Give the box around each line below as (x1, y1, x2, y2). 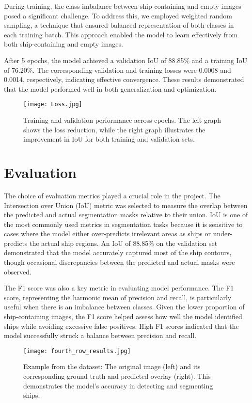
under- (213, 228, 233, 239)
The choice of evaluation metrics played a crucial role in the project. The (4, 190, 220, 200)
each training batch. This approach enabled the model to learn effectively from (4, 29, 238, 39)
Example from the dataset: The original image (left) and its (23, 361, 201, 371)
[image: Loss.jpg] (23, 101, 82, 108)
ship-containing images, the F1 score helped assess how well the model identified (4, 311, 242, 322)
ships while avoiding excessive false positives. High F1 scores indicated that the (4, 321, 239, 331)
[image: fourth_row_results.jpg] (23, 347, 131, 355)
